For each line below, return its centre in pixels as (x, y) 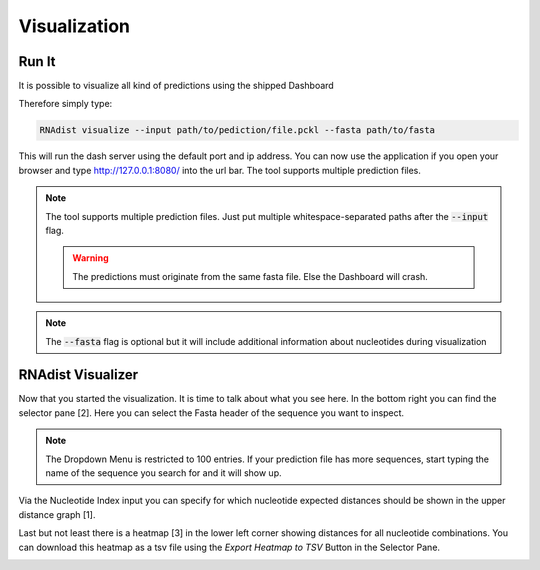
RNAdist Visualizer (78, 375)
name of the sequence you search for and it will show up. (163, 473)
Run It (37, 61)
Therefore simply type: (65, 104)
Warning (90, 258)
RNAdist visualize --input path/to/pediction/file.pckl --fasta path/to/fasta (237, 130)
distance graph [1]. (57, 514)
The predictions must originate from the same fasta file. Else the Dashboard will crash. (250, 276)
